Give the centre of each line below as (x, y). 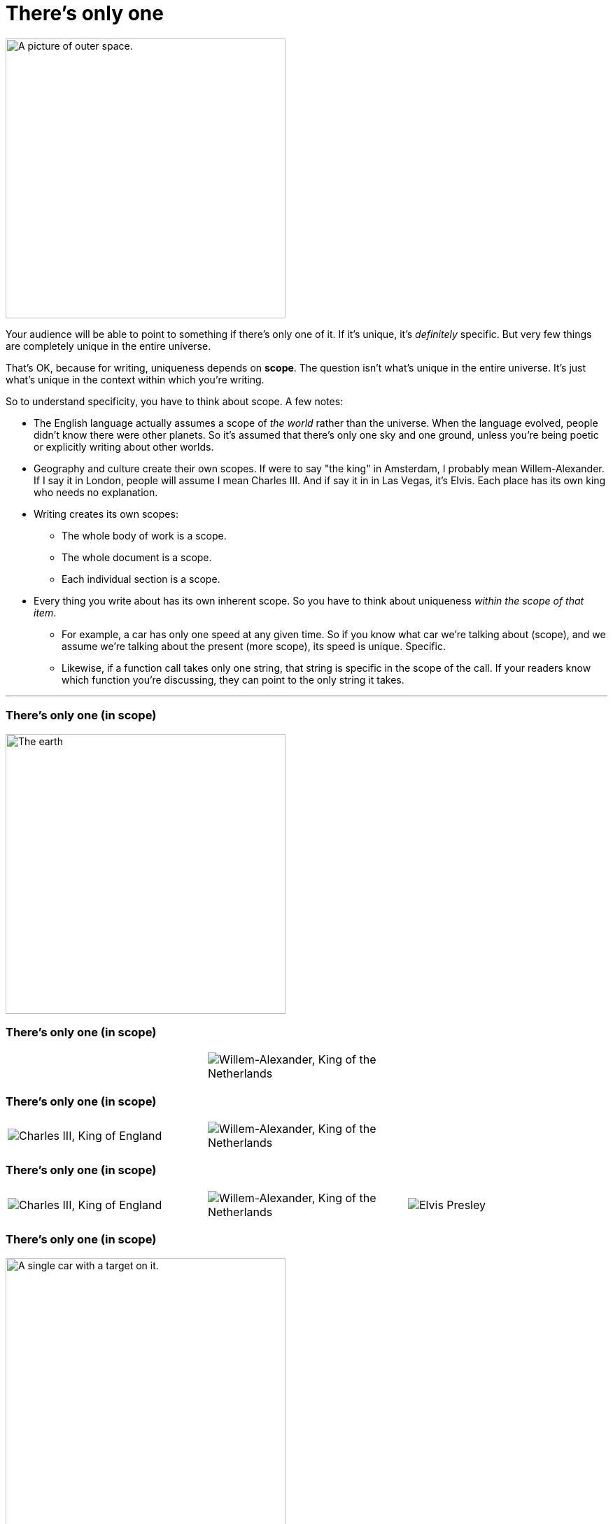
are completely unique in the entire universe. (108, 346)
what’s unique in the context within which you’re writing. (135, 379)
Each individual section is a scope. (141, 579)
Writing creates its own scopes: (106, 514)
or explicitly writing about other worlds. (124, 446)
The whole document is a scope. (137, 557)
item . (45, 612)
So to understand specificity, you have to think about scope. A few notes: (175, 401)
